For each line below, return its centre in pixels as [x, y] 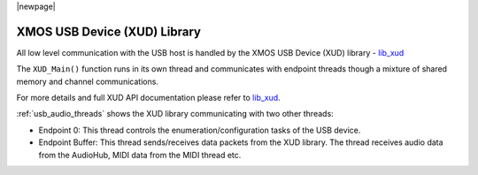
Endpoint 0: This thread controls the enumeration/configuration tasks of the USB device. [200, 130]
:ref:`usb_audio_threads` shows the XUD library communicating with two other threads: [175, 114]
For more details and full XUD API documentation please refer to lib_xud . [148, 98]
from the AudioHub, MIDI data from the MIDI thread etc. [140, 155]
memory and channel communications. [88, 81]
